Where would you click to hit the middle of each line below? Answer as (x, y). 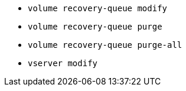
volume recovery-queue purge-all (105, 45)
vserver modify (63, 63)
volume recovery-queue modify (98, 8)
